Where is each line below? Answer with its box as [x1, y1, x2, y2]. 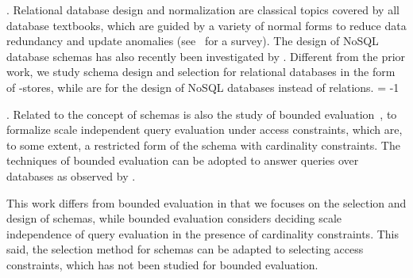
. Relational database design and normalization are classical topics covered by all [6, 2, 399, 17]
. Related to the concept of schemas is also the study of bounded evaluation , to [6, 105, 397, 122]
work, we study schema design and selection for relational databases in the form [6, 63, 396, 80]
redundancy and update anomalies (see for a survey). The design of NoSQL [6, 32, 379, 49]
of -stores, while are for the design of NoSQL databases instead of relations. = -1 [6, 78, 399, 95]
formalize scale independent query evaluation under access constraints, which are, [6, 121, 403, 138]
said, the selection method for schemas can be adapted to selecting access [6, 241, 364, 257]
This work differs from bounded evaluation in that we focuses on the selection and [6, 194, 407, 211]
